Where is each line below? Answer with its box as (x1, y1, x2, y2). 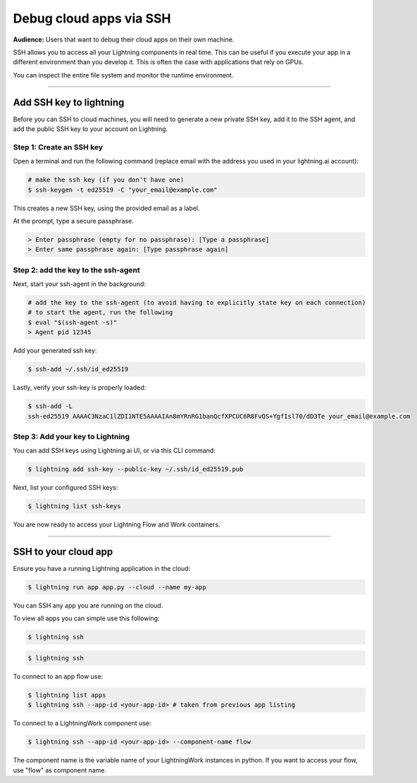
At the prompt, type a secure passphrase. (13, 216, 134, 225)
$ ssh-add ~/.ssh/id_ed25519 (27, 365, 129, 374)
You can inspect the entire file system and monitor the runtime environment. (13, 70, 234, 79)
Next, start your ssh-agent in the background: (13, 280, 146, 288)
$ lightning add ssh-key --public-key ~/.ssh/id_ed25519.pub (27, 465, 244, 474)
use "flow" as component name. (13, 765, 107, 775)
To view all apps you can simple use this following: (13, 614, 160, 623)
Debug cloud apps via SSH (13, 11, 171, 26)
